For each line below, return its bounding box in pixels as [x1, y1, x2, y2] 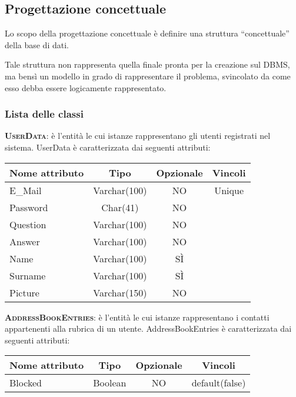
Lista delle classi [5, 106, 84, 121]
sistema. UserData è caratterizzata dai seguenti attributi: [5, 141, 211, 153]
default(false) [191, 376, 246, 390]
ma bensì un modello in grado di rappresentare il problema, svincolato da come [5, 69, 291, 82]
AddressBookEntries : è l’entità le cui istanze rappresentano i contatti [5, 311, 270, 323]
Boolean [93, 376, 127, 390]
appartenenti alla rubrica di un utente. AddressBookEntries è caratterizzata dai [5, 322, 292, 335]
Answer [9, 234, 40, 248]
